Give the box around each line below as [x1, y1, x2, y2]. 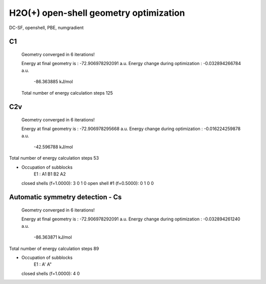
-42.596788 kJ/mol [33, 144, 73, 150]
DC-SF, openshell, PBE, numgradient [9, 25, 84, 31]
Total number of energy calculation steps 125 [21, 90, 113, 96]
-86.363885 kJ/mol [33, 79, 73, 85]
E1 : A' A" [33, 261, 52, 267]
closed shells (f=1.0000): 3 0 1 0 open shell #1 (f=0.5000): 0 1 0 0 [21, 180, 154, 186]
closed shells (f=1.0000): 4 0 [21, 270, 80, 276]
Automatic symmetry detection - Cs [9, 193, 122, 202]
